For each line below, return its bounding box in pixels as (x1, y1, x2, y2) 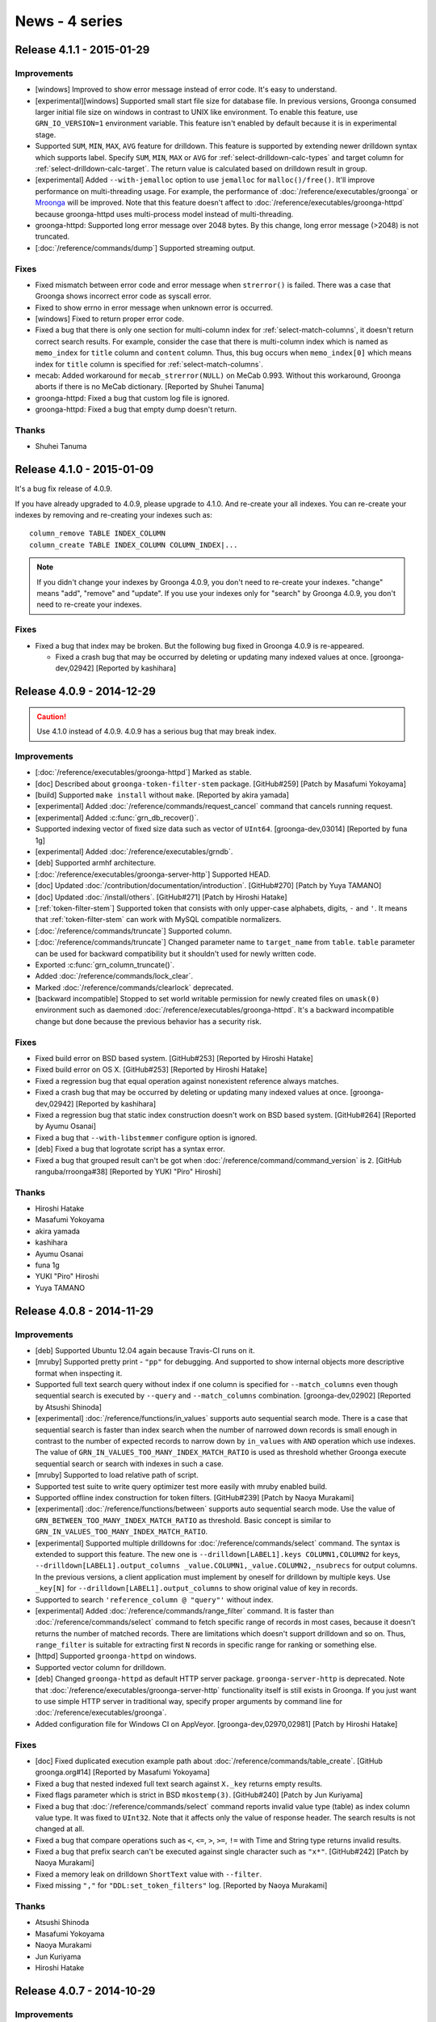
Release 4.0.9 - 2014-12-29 (15, 684, 157, 699)
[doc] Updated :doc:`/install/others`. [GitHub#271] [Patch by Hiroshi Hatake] (35, 892, 287, 902)
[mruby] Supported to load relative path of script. (35, 1470, 199, 1480)
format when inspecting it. (35, 1368, 123, 1378)
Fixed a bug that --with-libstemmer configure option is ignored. (35, 1132, 258, 1142)
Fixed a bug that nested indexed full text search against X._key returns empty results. (35, 1779, 323, 1788)
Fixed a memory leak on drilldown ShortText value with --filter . (35, 1869, 262, 1879)
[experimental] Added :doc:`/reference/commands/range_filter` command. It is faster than (35, 1605, 334, 1615)
